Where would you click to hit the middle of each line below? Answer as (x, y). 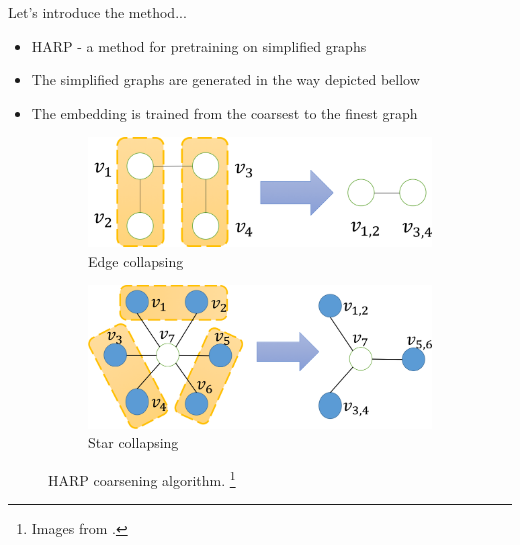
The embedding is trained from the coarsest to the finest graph (224, 112)
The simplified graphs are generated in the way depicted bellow (225, 79)
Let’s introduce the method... (97, 12)
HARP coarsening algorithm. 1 (142, 478)
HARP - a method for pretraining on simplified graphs (199, 45)
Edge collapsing (136, 260)
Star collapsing (133, 442)
